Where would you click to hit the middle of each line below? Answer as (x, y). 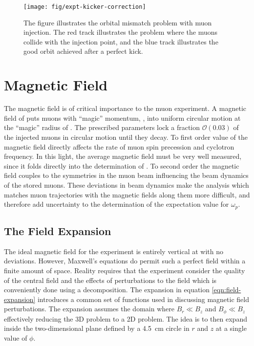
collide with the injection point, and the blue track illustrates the (121, 41)
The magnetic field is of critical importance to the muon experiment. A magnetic (125, 108)
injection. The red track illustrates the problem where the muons (121, 32)
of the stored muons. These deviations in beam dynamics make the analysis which (127, 184)
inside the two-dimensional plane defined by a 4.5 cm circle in (97, 328)
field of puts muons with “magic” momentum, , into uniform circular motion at (122, 118)
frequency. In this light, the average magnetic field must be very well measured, (123, 156)
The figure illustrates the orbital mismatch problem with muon (118, 22)
